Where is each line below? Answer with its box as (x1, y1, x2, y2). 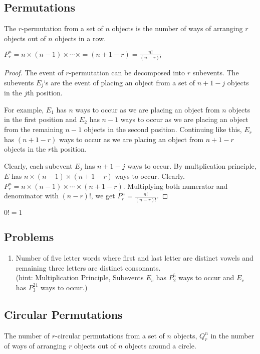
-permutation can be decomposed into (69, 67, 185, 78)
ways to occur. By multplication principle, (127, 160, 256, 171)
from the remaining (4, 124, 63, 135)
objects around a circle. (125, 340, 196, 351)
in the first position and (4, 114, 77, 125)
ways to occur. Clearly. (115, 171, 185, 181)
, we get (91, 190, 115, 201)
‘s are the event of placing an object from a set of (44, 77, 195, 87)
